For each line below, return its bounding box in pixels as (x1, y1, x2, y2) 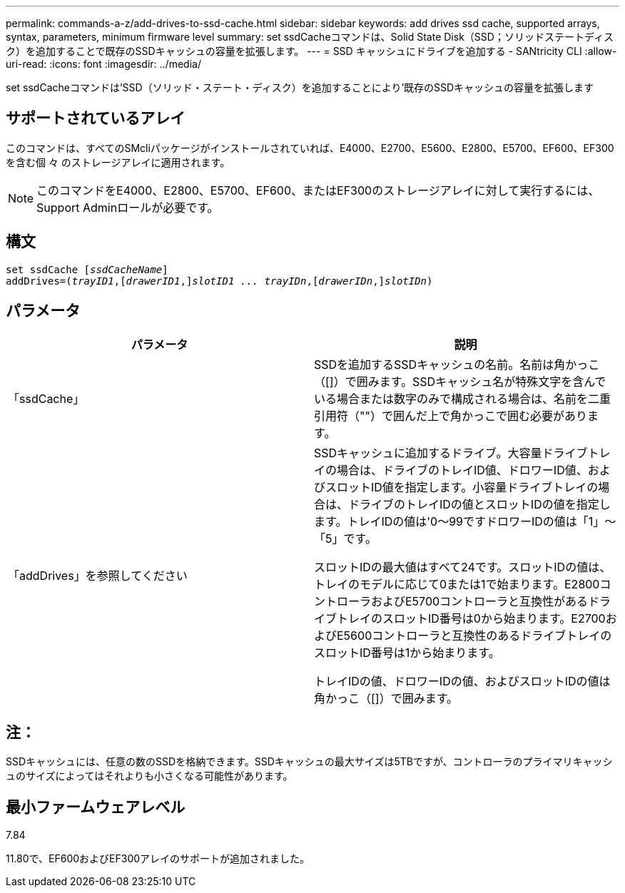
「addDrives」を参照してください (8, 568, 188, 583)
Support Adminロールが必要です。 (36, 200, 219, 215)
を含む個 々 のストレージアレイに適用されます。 (6, 155, 230, 168)
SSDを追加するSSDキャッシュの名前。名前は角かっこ (314, 357, 600, 372)
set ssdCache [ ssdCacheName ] (6, 263, 168, 275)
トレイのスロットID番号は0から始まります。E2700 (337, 611, 606, 626)
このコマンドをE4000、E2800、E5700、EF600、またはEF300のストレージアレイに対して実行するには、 (36, 183, 600, 198)
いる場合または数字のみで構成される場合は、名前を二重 (314, 391, 611, 406)
